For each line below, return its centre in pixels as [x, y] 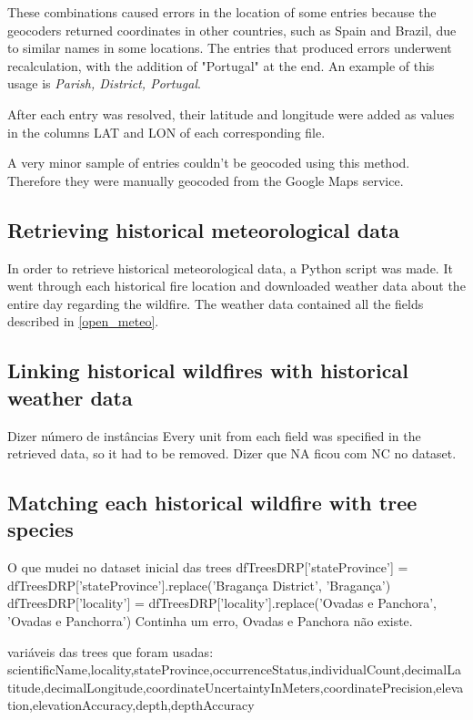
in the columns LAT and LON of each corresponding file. [166, 132]
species [40, 529]
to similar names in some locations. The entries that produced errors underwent [230, 48]
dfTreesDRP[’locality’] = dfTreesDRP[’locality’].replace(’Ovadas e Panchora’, [222, 603]
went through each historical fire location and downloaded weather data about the [236, 286]
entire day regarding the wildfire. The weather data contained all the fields [216, 303]
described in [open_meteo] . [83, 321]
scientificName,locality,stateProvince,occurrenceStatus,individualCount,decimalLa [234, 669]
